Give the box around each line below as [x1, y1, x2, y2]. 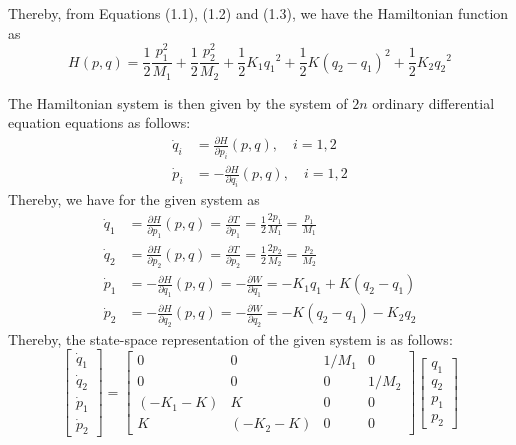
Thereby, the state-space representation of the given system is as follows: [8, 328, 453, 349]
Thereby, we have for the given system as [8, 189, 260, 210]
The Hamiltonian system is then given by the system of [8, 92, 348, 113]
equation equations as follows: [8, 112, 191, 133]
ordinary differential [372, 92, 495, 113]
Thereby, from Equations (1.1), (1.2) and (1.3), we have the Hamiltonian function [8, 3, 509, 23]
